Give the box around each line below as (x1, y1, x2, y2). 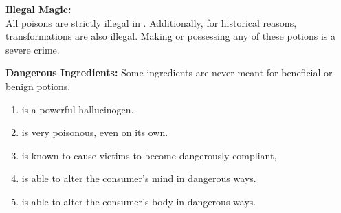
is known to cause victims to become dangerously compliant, (21, 148, 277, 162)
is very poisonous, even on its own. (21, 125, 168, 139)
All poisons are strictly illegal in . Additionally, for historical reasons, (5, 15, 297, 30)
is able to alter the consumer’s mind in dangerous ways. (21, 171, 256, 186)
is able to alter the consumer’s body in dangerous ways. (21, 194, 256, 208)
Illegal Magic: (5, 2, 71, 16)
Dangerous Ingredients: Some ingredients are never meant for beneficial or (5, 65, 333, 80)
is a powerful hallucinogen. (21, 102, 134, 116)
